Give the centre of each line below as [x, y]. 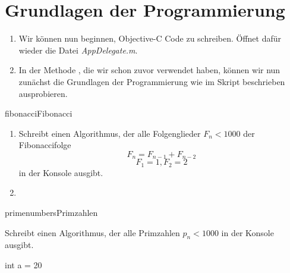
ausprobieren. [43, 93]
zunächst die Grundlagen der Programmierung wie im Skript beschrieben [152, 81]
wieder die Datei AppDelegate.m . [78, 50]
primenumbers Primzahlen [51, 212]
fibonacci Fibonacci [39, 113]
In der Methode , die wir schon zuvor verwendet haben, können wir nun [149, 70]
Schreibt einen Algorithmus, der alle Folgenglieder [110, 133]
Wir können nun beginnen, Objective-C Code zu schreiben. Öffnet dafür [150, 38]
